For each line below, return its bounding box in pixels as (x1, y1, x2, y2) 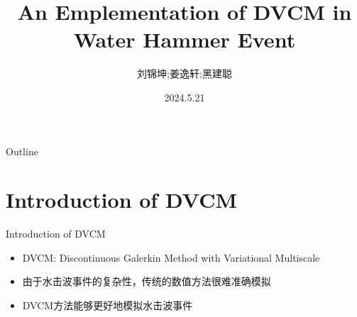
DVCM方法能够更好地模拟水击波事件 (22, 298, 193, 312)
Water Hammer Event (73, 25, 296, 54)
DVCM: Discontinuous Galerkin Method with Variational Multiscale (22, 250, 320, 265)
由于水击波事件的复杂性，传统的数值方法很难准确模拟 (22, 274, 271, 289)
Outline (6, 143, 38, 158)
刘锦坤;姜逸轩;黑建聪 (137, 66, 232, 81)
